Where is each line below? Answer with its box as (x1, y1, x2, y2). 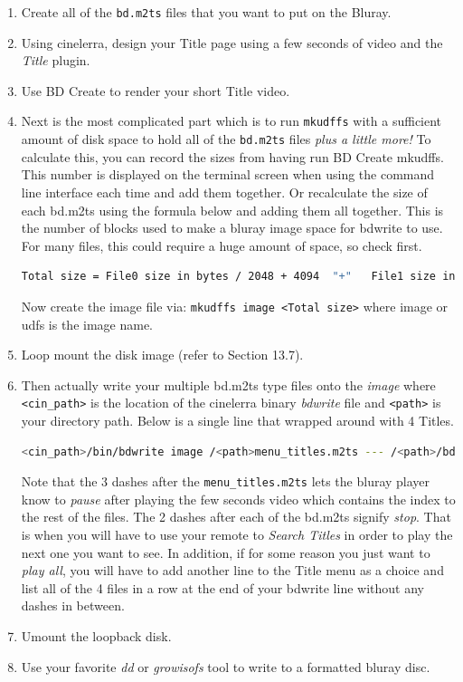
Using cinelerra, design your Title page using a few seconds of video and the (21, 33, 443, 52)
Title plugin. (21, 51, 90, 70)
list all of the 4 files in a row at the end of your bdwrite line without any (21, 578, 424, 597)
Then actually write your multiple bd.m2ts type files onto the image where (21, 375, 436, 394)
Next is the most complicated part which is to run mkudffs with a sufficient (21, 111, 442, 130)
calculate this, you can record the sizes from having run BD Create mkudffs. (21, 147, 444, 166)
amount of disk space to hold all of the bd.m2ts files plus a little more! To (21, 130, 431, 149)
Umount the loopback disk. (21, 627, 172, 645)
